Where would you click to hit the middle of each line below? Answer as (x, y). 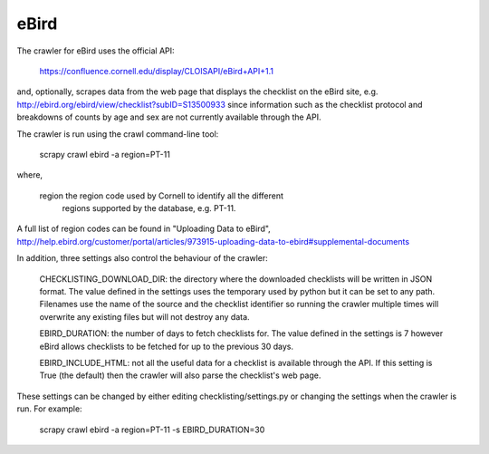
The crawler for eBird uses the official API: (96, 51)
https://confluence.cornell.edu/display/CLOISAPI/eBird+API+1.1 (157, 71)
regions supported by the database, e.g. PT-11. (149, 208)
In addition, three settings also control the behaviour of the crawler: (143, 258)
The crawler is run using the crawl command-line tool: (118, 134)
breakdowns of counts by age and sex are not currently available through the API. (169, 117)
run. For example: (49, 409)
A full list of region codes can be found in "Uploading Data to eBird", (144, 229)
